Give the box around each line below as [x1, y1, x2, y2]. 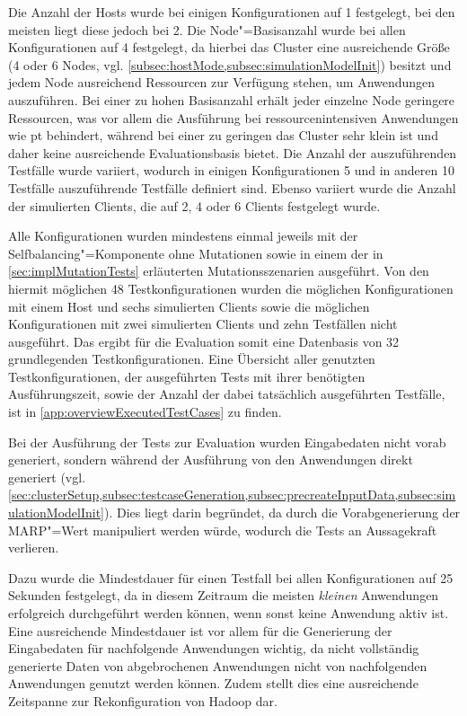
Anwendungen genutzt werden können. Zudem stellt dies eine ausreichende [8, 674, 419, 693]
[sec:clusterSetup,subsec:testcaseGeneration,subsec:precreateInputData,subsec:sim [8, 485, 456, 504]
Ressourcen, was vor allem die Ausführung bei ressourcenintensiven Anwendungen [8, 108, 459, 127]
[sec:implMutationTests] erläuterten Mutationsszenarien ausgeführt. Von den [8, 261, 429, 280]
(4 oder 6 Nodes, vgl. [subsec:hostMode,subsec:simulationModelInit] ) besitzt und [8, 55, 452, 74]
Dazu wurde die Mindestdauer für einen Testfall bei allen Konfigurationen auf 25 [8, 568, 454, 587]
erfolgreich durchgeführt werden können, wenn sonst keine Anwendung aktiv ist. [8, 604, 449, 622]
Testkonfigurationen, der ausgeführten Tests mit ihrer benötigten [8, 367, 366, 385]
